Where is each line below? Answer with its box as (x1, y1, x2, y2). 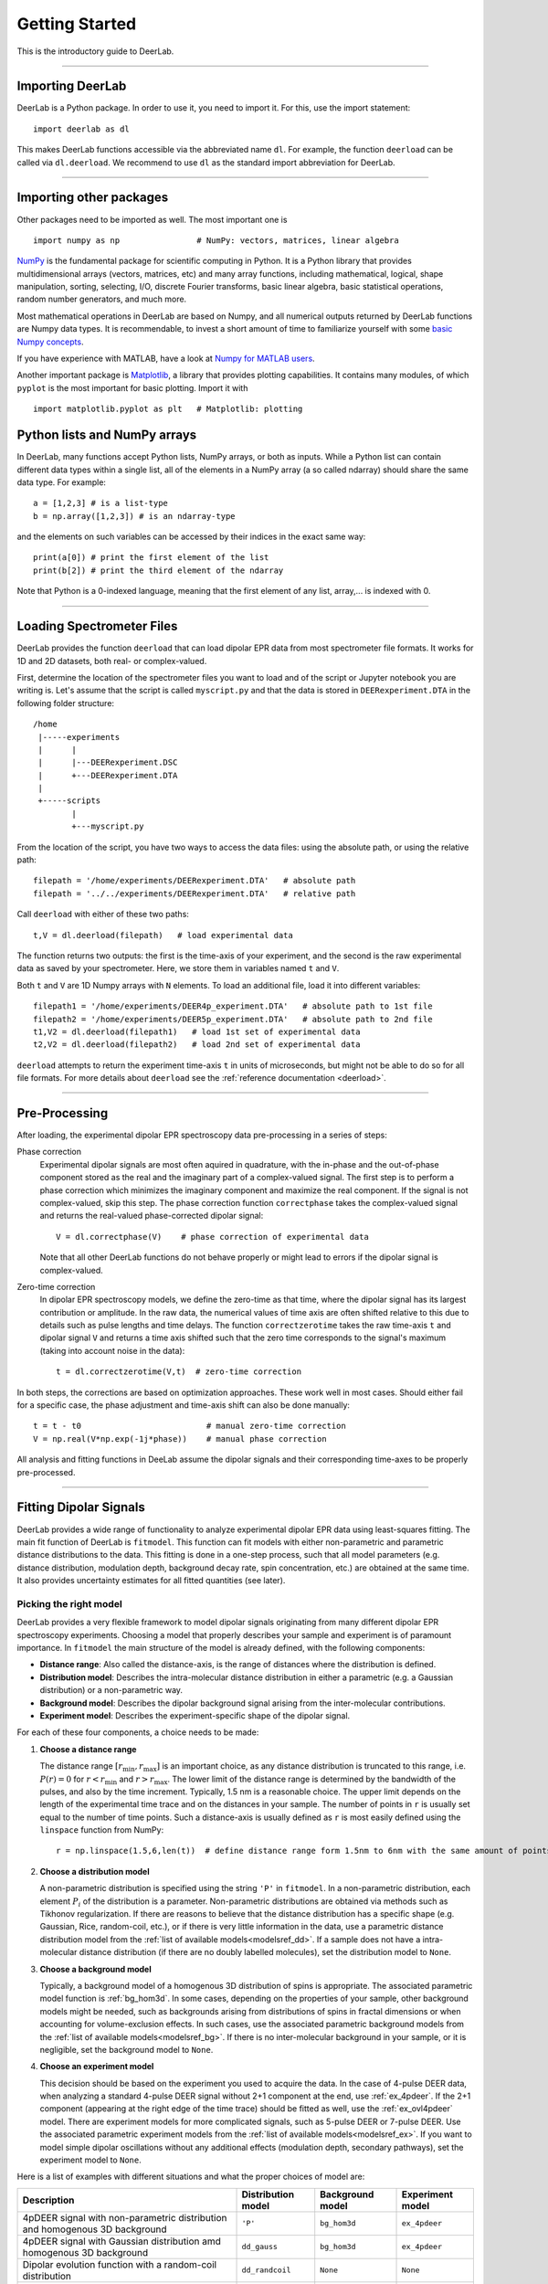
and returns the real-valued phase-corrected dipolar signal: (39, 1211, 264, 1221)
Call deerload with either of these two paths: (16, 909, 189, 920)
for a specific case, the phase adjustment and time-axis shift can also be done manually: (16, 1400, 351, 1411)
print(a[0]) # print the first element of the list (33, 553, 269, 563)
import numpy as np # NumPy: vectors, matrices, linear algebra (33, 235, 399, 246)
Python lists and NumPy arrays (16, 428, 197, 443)
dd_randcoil (241, 2266, 291, 2275)
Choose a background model (39, 1963, 153, 1974)
